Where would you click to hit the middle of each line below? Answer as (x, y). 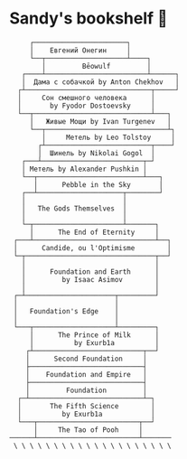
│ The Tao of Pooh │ (88, 430)
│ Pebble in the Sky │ (98, 184)
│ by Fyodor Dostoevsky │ (86, 106)
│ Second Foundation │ (86, 359)
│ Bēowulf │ (97, 66)
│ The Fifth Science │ (86, 406)
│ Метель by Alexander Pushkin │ (84, 169)
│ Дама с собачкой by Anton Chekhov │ (100, 82)
